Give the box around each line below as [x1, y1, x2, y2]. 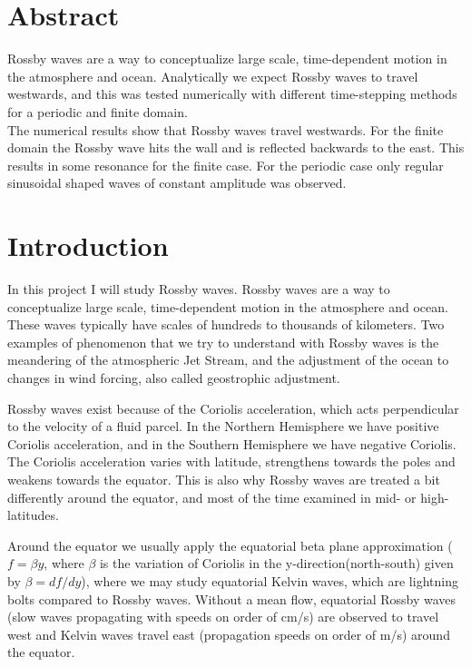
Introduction [7, 227, 169, 264]
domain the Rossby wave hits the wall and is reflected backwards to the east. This [7, 138, 465, 157]
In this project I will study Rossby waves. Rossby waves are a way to [7, 280, 390, 298]
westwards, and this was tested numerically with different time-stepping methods [7, 84, 457, 103]
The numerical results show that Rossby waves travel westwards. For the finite [7, 120, 444, 139]
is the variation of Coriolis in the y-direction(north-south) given [99, 554, 454, 573]
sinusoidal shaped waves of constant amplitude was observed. [7, 173, 347, 192]
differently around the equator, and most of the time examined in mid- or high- [7, 487, 449, 506]
